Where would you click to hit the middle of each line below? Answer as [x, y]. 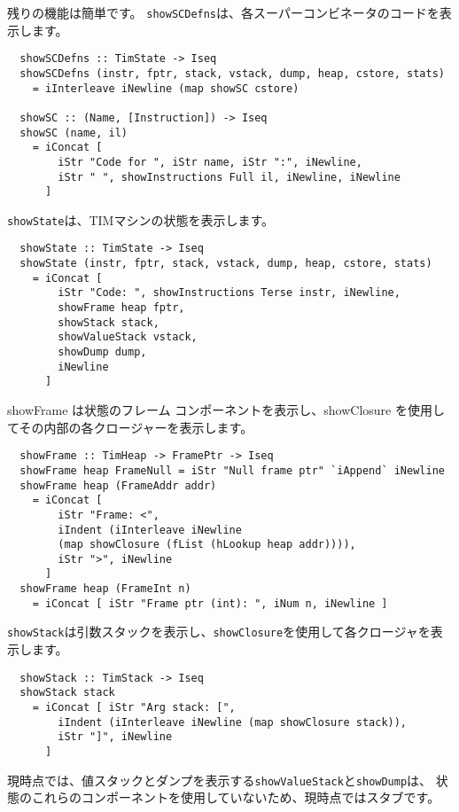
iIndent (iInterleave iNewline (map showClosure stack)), [233, 722]
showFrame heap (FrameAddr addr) [118, 485]
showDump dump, [102, 352]
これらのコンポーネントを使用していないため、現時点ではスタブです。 [236, 797]
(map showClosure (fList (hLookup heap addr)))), [207, 545]
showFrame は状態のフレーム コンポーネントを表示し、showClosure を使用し [226, 410]
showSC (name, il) [74, 133]
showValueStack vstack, [128, 337]
